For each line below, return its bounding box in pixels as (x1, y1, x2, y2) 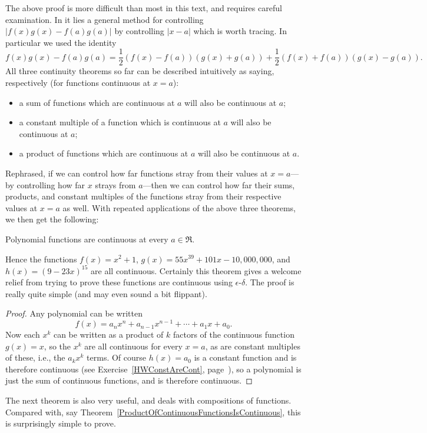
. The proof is (245, 276, 294, 288)
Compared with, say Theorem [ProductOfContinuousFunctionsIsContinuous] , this (5, 405, 301, 418)
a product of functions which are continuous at (19, 147, 188, 159)
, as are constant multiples (205, 339, 300, 352)
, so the (44, 339, 71, 352)
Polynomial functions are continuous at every (5, 232, 168, 245)
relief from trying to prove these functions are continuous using (5, 276, 233, 288)
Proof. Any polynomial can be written (5, 307, 143, 319)
